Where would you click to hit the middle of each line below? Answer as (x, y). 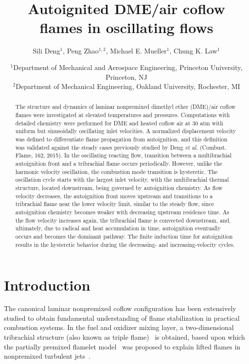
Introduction (47, 285)
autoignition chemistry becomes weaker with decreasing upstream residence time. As (122, 212)
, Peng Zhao (81, 51)
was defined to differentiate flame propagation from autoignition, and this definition (121, 139)
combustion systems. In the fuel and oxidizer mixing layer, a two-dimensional (119, 327)
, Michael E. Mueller (136, 51)
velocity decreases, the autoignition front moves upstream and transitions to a (114, 196)
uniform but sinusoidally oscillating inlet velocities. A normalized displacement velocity (126, 131)
